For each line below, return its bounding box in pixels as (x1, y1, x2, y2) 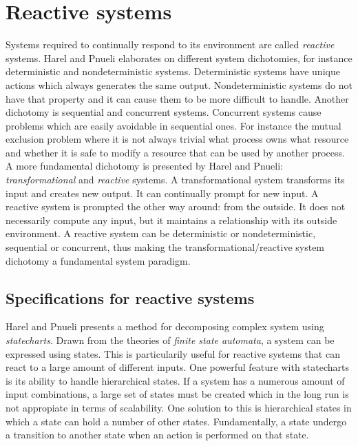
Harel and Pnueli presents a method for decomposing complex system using (6, 319, 324, 334)
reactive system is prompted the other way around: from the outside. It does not (6, 199, 346, 214)
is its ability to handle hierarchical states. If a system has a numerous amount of (6, 373, 345, 387)
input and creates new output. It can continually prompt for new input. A (6, 185, 319, 200)
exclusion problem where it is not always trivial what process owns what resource (6, 132, 349, 146)
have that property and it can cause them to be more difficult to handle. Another (6, 91, 349, 105)
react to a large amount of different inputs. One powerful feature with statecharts (6, 360, 350, 374)
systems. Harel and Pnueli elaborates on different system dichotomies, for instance (6, 50, 352, 65)
